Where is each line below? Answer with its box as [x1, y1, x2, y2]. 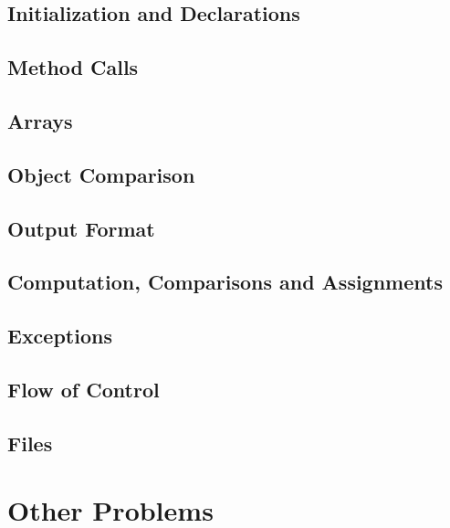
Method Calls [7, 53, 139, 81]
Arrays [7, 106, 73, 134]
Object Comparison [7, 160, 195, 188]
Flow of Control [7, 375, 160, 403]
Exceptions [7, 322, 112, 350]
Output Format [7, 214, 155, 242]
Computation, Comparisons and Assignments [7, 268, 443, 296]
